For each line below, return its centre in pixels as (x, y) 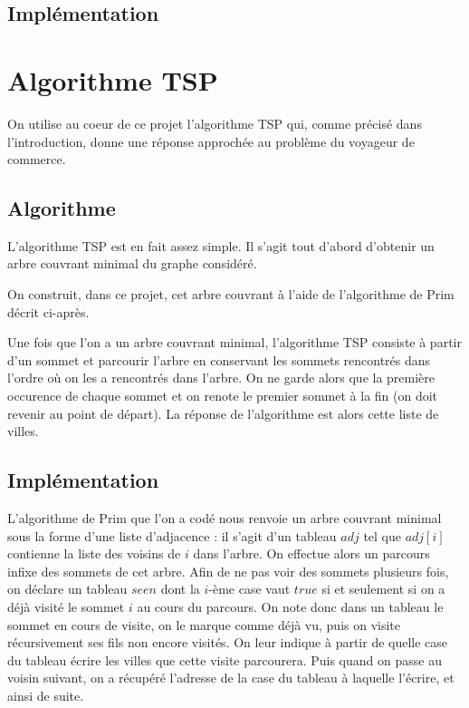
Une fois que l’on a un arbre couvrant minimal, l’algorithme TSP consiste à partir (234, 342)
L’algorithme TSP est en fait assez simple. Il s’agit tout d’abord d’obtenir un (221, 245)
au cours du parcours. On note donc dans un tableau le (290, 606)
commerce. (37, 159)
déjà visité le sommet (66, 606)
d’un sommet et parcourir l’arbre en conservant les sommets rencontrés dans (219, 359)
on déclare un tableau (67, 589)
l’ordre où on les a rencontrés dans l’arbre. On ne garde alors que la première (221, 378)
